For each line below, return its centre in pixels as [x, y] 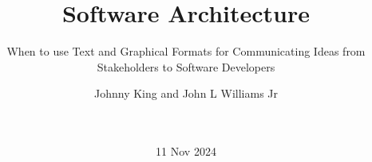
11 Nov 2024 [186, 151]
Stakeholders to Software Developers [186, 66]
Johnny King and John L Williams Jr [186, 93]
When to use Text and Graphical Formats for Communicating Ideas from [186, 51]
